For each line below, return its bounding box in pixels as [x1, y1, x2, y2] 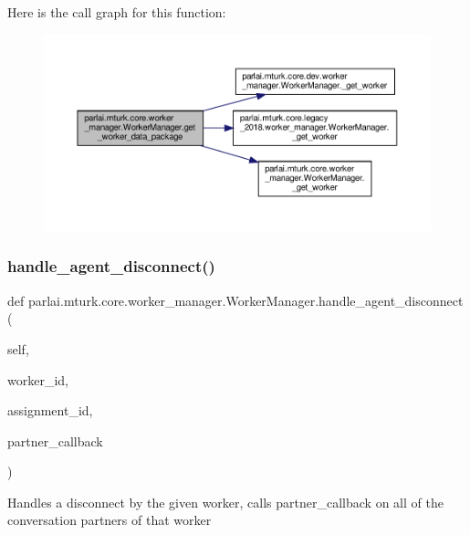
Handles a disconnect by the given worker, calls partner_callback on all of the [7, 492, 444, 511]
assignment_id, [7, 401, 93, 420]
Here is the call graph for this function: [7, 3, 226, 21]
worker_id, [7, 370, 68, 389]
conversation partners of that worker [7, 510, 212, 530]
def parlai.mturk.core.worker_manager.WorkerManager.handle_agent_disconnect [7, 290, 464, 309]
